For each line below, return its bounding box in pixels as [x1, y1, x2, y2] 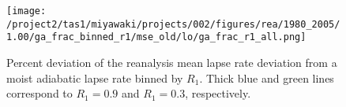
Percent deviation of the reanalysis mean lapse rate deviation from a [6, 53, 337, 70]
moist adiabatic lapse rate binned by [6, 69, 183, 86]
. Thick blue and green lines [199, 69, 334, 86]
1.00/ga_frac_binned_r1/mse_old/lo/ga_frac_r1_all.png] [6, 31, 307, 43]
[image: [6, 6, 47, 17]
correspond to [6, 85, 73, 101]
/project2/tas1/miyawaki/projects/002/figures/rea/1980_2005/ [6, 18, 340, 30]
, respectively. [185, 85, 251, 101]
